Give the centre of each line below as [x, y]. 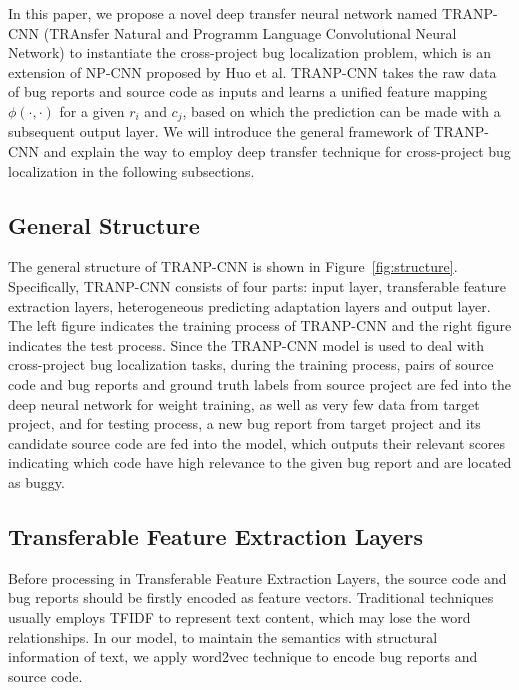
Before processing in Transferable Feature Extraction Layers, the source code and [257, 577]
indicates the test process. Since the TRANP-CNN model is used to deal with [246, 344]
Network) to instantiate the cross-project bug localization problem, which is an [250, 52]
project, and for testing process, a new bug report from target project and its [244, 423]
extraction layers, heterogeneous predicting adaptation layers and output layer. [249, 305]
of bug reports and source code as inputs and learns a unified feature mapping [247, 91]
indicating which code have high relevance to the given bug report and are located [260, 462]
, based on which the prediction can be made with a [341, 110]
